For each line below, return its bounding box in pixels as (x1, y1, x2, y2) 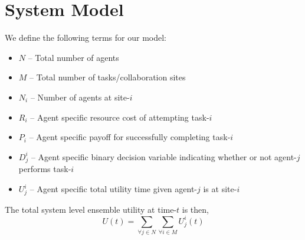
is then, (182, 203, 209, 215)
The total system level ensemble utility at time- (5, 203, 177, 215)
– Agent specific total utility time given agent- (29, 183, 198, 195)
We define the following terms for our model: (5, 31, 166, 44)
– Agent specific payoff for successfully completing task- (29, 131, 231, 143)
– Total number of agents (28, 51, 119, 63)
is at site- (203, 183, 237, 195)
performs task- (18, 163, 71, 175)
